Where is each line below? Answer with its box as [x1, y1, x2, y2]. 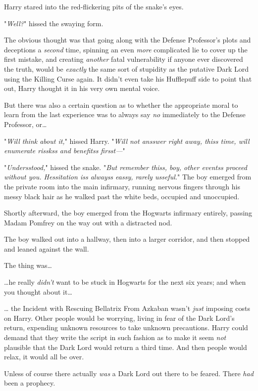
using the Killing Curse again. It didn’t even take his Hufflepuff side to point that [4, 73, 252, 84]
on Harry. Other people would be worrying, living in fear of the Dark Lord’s [4, 312, 235, 323]
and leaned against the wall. [4, 243, 89, 254]
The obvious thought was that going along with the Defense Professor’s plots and [4, 35, 251, 45]
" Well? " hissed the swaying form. [4, 18, 103, 28]
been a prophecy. [4, 378, 55, 388]
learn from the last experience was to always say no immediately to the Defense [4, 109, 246, 120]
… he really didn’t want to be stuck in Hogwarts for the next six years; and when [4, 277, 246, 287]
